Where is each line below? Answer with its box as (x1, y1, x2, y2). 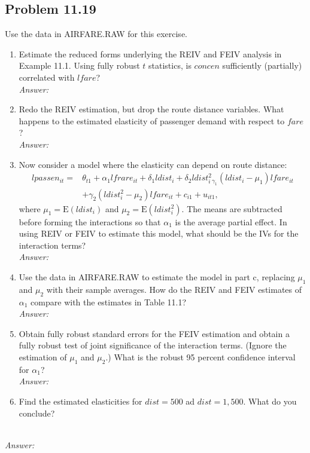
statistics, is (148, 59, 192, 72)
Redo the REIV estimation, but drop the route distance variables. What (19, 103, 284, 115)
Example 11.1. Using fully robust (19, 59, 140, 72)
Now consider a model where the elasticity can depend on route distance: (19, 158, 287, 170)
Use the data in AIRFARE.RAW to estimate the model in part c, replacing (19, 270, 295, 283)
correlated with (19, 71, 75, 83)
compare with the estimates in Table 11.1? (31, 295, 187, 308)
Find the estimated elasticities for (19, 394, 142, 407)
